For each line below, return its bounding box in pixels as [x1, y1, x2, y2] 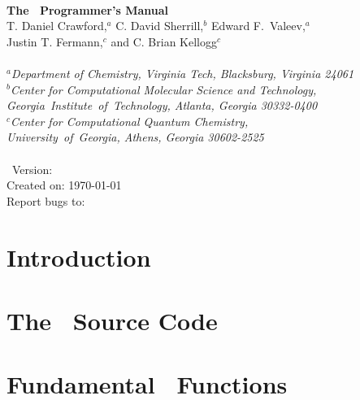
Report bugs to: [7, 192, 85, 209]
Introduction [7, 240, 151, 273]
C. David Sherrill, [115, 17, 204, 34]
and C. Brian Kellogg [111, 33, 217, 50]
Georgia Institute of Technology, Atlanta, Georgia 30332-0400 [7, 97, 318, 114]
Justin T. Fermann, [7, 33, 103, 50]
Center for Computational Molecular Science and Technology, [10, 80, 317, 98]
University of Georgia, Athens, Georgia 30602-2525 [7, 128, 264, 146]
